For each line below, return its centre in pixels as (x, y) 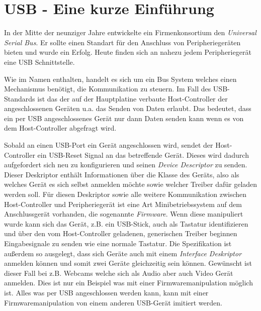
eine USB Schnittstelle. (39, 62)
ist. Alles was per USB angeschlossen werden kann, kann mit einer (106, 292)
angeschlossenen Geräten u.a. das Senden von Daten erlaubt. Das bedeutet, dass (128, 108)
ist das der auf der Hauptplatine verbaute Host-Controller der (133, 98)
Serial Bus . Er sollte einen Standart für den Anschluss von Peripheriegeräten (122, 42)
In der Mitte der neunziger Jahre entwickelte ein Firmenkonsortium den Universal (130, 32)
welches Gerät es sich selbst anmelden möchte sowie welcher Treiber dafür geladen (131, 184)
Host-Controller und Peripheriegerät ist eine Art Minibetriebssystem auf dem (123, 204)
